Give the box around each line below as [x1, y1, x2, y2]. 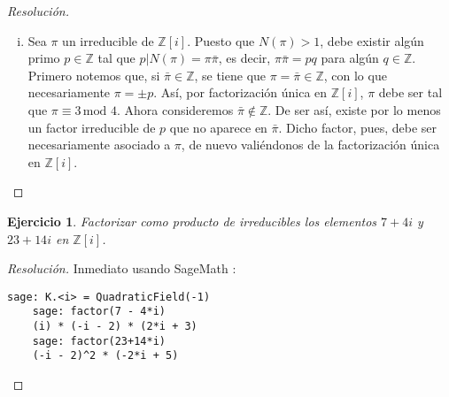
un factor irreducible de [27, 118, 156, 136]
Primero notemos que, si [27, 65, 160, 84]
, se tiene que [194, 65, 267, 84]
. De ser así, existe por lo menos [267, 100, 441, 118]
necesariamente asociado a [27, 135, 171, 154]
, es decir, [218, 49, 271, 67]
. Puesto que [187, 31, 255, 50]
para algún [321, 49, 379, 67]
